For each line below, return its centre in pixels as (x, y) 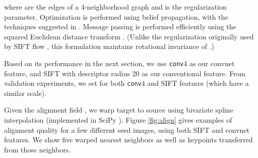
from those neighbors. (38, 149)
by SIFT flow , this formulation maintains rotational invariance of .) (109, 46)
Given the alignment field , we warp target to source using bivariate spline (119, 110)
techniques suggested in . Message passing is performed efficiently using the (120, 27)
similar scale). (25, 93)
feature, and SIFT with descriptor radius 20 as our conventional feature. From (125, 73)
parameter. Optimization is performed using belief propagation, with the (116, 16)
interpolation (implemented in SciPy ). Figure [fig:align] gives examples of (118, 120)
